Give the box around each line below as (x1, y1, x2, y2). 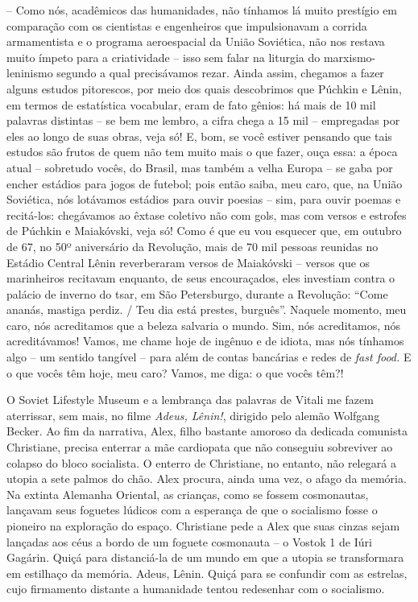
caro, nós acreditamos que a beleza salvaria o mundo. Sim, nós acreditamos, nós (6, 316, 401, 333)
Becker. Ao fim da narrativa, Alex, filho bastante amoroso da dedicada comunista (6, 423, 408, 439)
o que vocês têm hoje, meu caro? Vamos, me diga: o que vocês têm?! (6, 364, 344, 381)
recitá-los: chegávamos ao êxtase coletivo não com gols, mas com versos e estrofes (6, 206, 407, 223)
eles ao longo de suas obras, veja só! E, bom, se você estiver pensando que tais (6, 127, 392, 144)
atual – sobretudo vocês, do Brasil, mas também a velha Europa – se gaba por (6, 159, 393, 175)
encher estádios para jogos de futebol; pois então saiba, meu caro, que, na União (6, 175, 403, 192)
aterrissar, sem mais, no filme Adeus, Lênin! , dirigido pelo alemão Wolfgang (6, 406, 380, 423)
